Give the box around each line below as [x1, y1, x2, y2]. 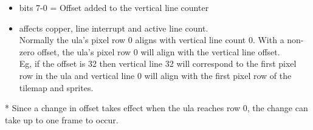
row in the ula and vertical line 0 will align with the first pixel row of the [19, 69, 292, 81]
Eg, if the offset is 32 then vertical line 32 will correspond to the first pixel [19, 57, 297, 70]
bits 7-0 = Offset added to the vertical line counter [19, 1, 209, 13]
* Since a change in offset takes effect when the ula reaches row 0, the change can [5, 101, 308, 114]
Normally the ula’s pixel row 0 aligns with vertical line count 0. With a [19, 33, 284, 46]
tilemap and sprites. [19, 81, 94, 94]
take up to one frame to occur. [5, 113, 119, 126]
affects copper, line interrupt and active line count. [19, 21, 208, 34]
